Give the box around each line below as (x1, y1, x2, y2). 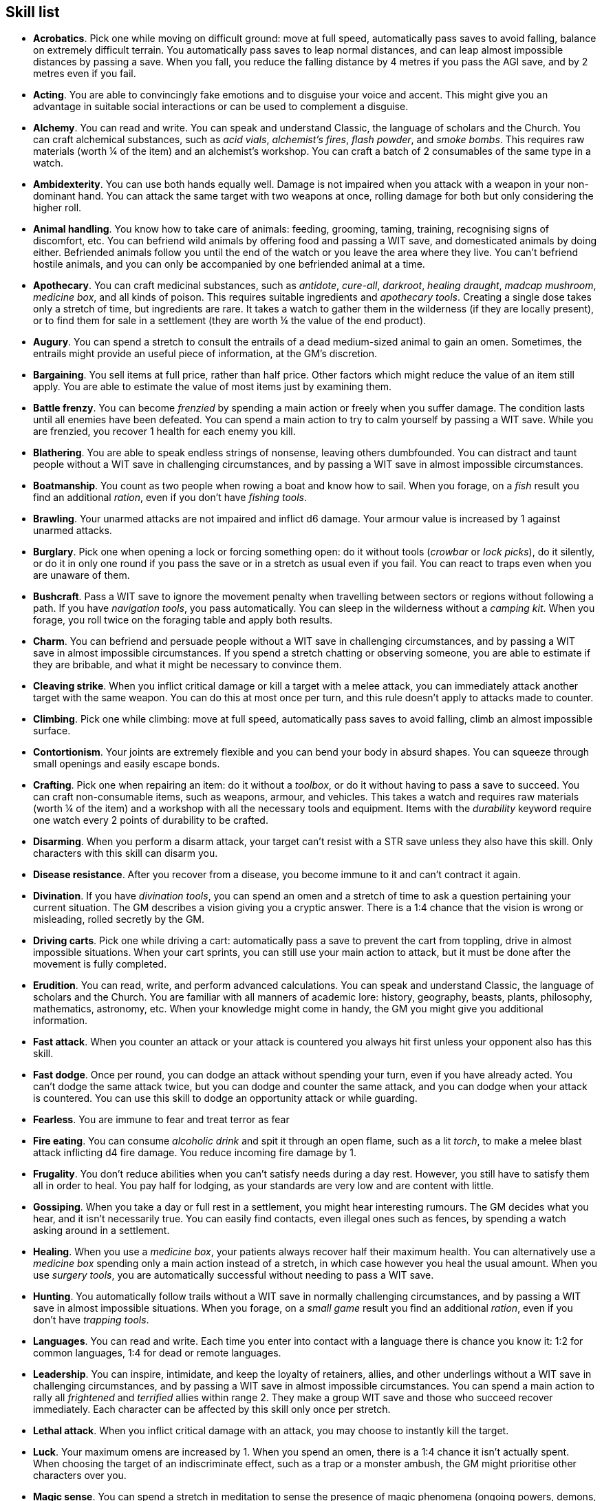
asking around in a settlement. (33, 1224, 170, 1237)
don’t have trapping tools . (33, 1314, 149, 1326)
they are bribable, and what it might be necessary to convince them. (33, 659, 342, 671)
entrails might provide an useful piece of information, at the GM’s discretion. (33, 348, 377, 360)
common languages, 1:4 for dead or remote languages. (33, 1347, 281, 1359)
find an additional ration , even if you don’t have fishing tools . (33, 491, 308, 504)
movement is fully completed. (33, 958, 167, 970)
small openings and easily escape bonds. (33, 758, 220, 770)
